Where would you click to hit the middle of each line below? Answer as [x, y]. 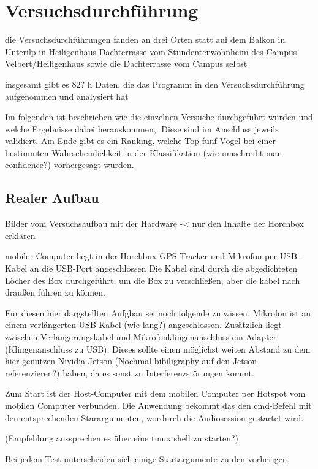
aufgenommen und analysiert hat [67, 96]
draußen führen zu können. [55, 292]
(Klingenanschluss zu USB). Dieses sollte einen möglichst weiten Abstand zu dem [158, 349]
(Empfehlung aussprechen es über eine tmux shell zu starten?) [122, 438]
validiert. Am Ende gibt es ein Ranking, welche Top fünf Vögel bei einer [140, 141]
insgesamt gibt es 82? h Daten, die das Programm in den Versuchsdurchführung [155, 84]
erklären [20, 235]
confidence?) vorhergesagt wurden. [70, 165]
